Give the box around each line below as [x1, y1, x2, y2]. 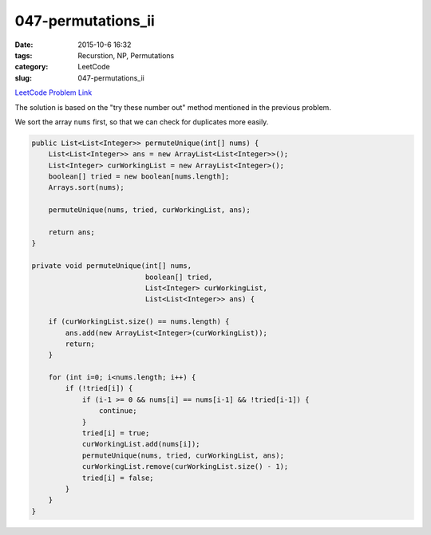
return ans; [48, 228, 96, 237]
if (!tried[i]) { [65, 384, 133, 393]
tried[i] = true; [81, 429, 150, 438]
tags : [14, 50, 33, 60]
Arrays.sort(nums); [48, 183, 125, 192]
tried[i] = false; [81, 473, 155, 482]
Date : [14, 40, 34, 49]
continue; [98, 407, 137, 415]
